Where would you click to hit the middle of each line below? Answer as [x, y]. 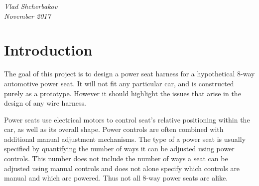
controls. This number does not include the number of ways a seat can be [116, 158]
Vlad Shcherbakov [31, 6]
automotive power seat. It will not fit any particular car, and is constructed [119, 83]
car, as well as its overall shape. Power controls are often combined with [114, 129]
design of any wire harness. [45, 103]
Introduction [48, 50]
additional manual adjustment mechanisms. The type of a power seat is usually [125, 139]
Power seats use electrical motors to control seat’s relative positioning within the [127, 119]
